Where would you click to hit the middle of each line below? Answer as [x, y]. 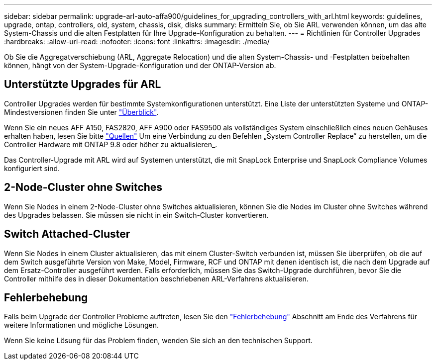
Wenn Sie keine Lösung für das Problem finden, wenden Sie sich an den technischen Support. [158, 341]
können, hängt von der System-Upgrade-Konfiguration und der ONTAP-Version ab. [140, 65]
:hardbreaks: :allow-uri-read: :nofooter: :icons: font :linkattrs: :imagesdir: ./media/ [137, 42]
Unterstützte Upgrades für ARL [83, 85]
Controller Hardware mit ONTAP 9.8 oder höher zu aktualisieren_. [111, 144]
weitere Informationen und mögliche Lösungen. [82, 325]
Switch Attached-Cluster [67, 234]
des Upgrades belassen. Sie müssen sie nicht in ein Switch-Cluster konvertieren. [136, 215]
